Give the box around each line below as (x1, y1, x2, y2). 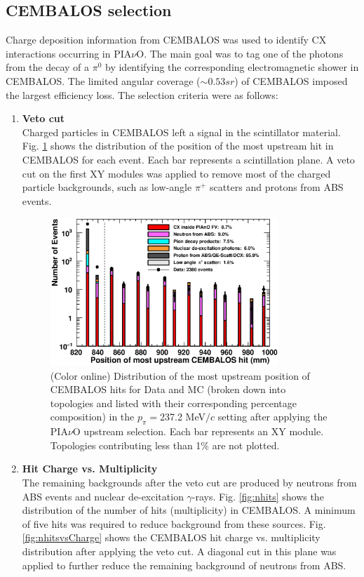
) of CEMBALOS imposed (234, 73, 348, 88)
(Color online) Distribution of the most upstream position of (50, 368, 310, 383)
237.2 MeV (160, 409, 205, 424)
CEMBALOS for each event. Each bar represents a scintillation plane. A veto (22, 152, 355, 166)
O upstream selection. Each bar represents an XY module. (72, 424, 324, 439)
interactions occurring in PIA (6, 46, 132, 60)
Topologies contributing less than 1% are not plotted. (50, 437, 280, 452)
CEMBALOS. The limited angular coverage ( (6, 73, 201, 88)
